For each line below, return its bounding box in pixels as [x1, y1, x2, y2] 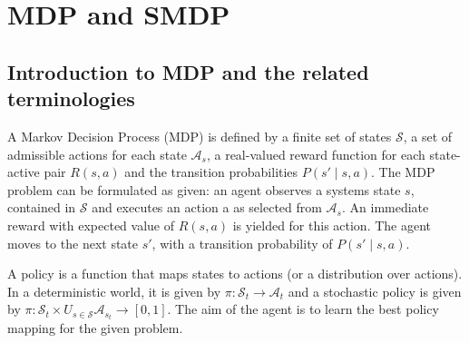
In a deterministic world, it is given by [7, 281, 221, 300]
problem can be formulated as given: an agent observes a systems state [7, 180, 401, 199]
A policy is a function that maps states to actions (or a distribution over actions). [7, 264, 463, 283]
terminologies [7, 84, 135, 113]
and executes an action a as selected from [92, 198, 322, 217]
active [7, 162, 40, 181]
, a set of [403, 126, 453, 145]
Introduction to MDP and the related [7, 57, 369, 85]
